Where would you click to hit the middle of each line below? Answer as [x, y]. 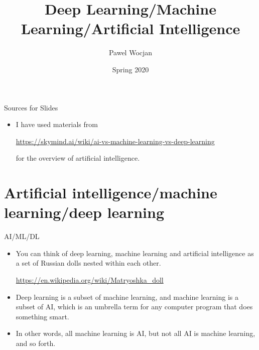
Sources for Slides [31, 107]
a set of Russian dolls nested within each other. [88, 263]
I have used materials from [57, 124]
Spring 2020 [131, 69]
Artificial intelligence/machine [111, 193]
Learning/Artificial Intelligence [131, 28]
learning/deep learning [84, 212]
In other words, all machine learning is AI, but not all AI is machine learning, [136, 333]
